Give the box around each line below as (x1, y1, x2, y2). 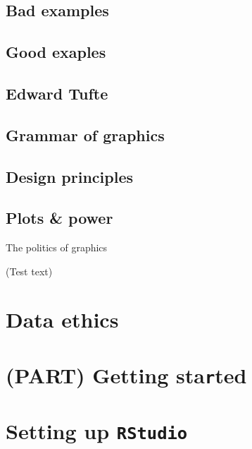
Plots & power (6, 207, 113, 229)
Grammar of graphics (6, 124, 165, 145)
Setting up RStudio (6, 417, 188, 445)
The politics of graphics (6, 240, 108, 255)
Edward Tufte (6, 82, 108, 104)
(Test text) (6, 263, 53, 278)
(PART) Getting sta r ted (6, 360, 247, 389)
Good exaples (6, 41, 106, 63)
